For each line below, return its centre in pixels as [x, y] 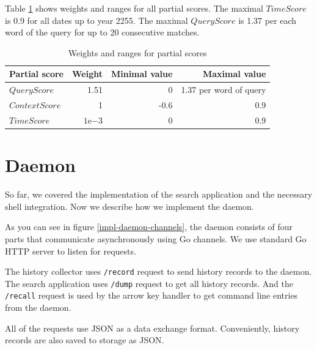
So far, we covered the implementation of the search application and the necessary [159, 194]
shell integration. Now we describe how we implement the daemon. [129, 206]
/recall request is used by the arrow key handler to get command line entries [151, 295]
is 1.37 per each [268, 20]
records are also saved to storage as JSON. [85, 340]
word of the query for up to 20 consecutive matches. [102, 32]
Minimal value [142, 74]
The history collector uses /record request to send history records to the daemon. [158, 271]
